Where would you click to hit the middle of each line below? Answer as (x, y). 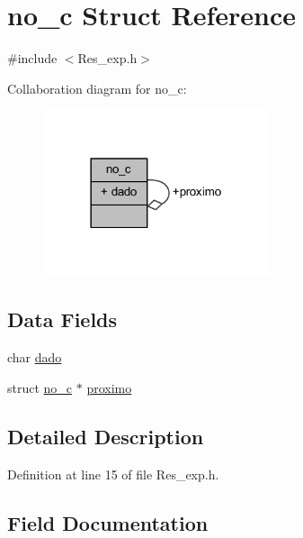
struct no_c (40, 387)
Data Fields (62, 319)
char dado (35, 357)
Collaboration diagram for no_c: (97, 88)
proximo (109, 387)
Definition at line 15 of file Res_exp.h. (113, 474)
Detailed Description (106, 436)
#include (32, 58)
